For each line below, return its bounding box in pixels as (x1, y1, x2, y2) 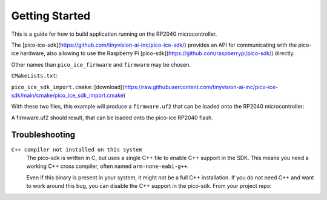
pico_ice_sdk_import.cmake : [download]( (11, 83, 125, 90)
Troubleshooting (11, 130, 76, 140)
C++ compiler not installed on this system (11, 146, 142, 153)
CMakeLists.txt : (11, 72, 58, 79)
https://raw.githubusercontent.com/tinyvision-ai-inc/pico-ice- (124, 83, 279, 90)
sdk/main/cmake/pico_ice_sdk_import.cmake (11, 92, 124, 99)
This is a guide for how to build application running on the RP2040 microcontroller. (11, 30, 217, 38)
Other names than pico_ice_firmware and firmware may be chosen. (11, 61, 191, 68)
